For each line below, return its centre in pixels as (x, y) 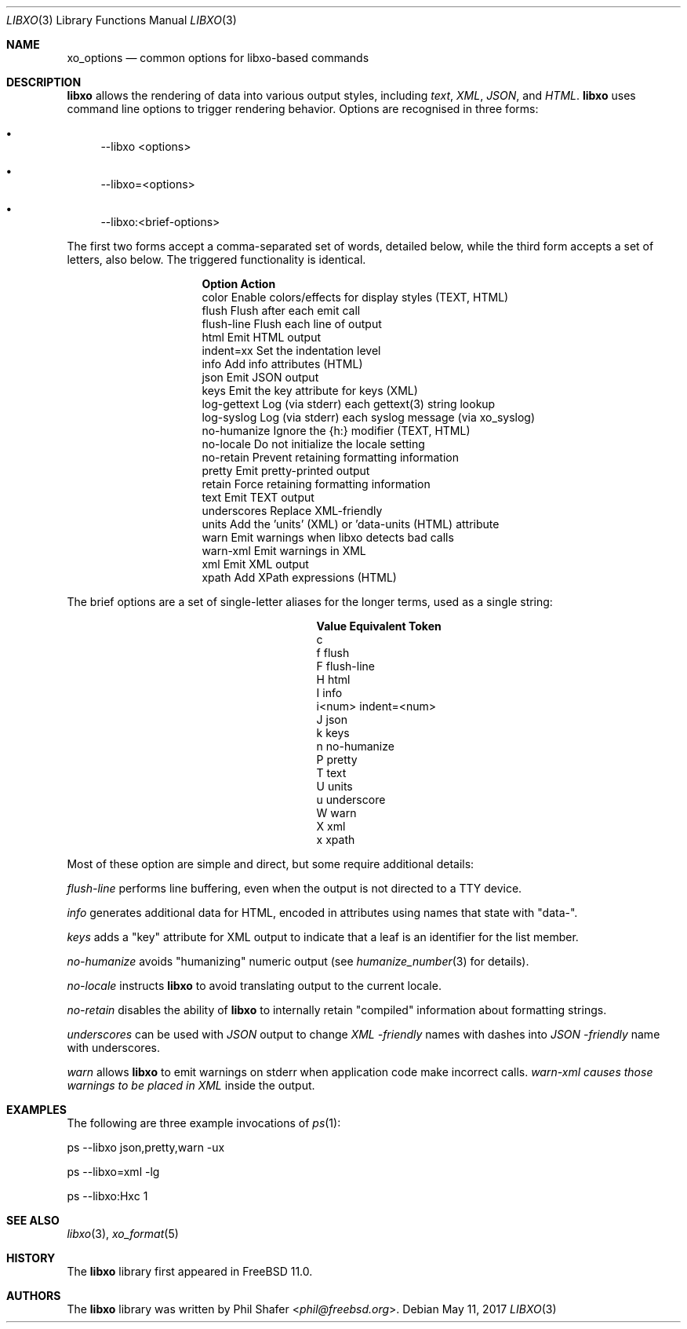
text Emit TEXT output (258, 497)
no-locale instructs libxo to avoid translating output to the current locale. (254, 986)
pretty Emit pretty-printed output (286, 471)
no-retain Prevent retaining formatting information (330, 457)
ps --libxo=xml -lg (113, 1172)
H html (333, 679)
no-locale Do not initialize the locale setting (313, 444)
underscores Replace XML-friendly (292, 511)
